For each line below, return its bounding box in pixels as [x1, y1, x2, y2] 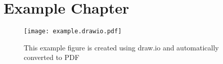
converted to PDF [24, 52, 79, 62]
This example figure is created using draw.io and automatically [24, 42, 219, 52]
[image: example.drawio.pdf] [24, 28, 122, 35]
